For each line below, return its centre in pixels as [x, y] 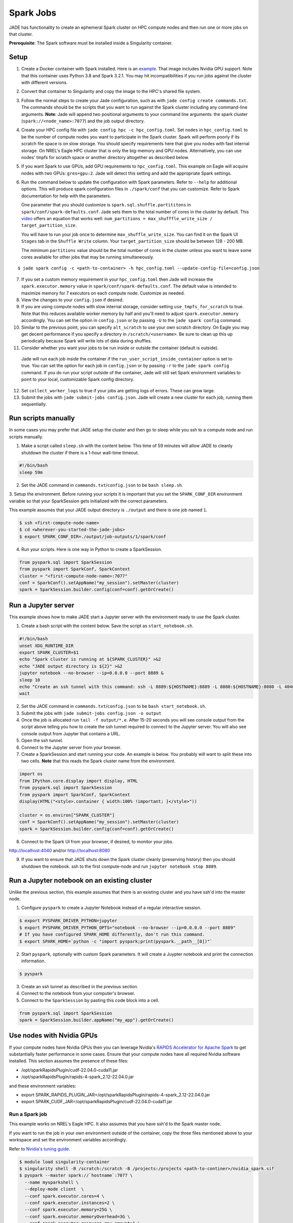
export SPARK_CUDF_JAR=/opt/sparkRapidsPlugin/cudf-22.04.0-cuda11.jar [97, 1102]
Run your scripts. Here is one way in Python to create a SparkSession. [92, 549]
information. [33, 961]
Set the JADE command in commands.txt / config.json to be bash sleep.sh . [102, 485]
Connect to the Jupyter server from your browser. [71, 747]
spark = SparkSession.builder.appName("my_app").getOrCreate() [97, 1020]
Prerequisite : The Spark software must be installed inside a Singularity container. [91, 43]
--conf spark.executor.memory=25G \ [68, 1210]
